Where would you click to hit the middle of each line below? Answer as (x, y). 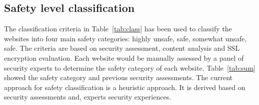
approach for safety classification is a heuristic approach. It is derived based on (125, 87)
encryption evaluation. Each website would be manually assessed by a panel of (124, 57)
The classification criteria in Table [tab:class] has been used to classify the (118, 29)
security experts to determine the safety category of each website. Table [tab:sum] (130, 67)
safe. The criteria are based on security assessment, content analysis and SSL (122, 48)
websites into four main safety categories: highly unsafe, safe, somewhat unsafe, (125, 38)
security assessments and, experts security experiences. (88, 97)
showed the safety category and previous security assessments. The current (118, 77)
